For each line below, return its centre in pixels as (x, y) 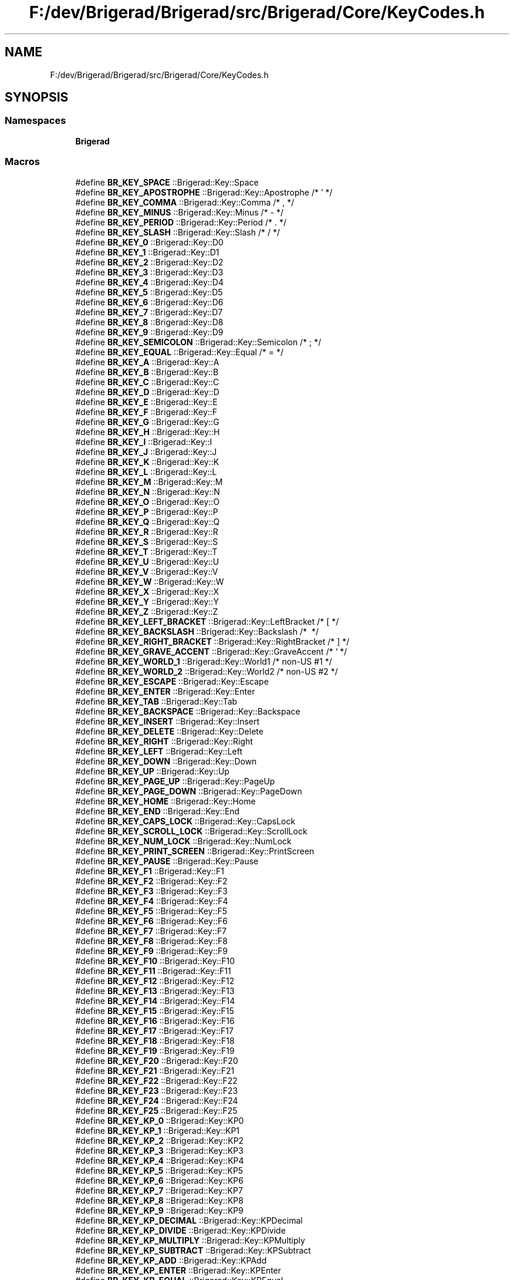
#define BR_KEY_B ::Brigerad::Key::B (147, 372)
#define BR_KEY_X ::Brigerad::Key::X (147, 591)
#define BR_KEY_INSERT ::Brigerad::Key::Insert (168, 721)
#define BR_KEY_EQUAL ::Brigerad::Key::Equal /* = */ (180, 352)
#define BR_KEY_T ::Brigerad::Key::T (146, 551)
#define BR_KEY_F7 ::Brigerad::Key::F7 (151, 931)
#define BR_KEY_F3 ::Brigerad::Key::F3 (151, 891)
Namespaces (35, 121)
